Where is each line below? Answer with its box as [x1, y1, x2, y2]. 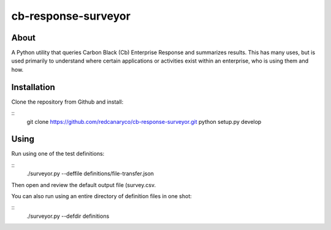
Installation [11, 82, 55, 92]
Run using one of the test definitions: [11, 150, 105, 158]
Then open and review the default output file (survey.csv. [11, 181, 156, 188]
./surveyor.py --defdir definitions [26, 212, 110, 220]
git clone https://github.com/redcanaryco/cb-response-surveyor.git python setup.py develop [26, 118, 262, 125]
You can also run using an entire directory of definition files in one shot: [11, 193, 192, 199]
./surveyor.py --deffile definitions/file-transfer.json [26, 170, 154, 177]
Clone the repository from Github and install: [11, 98, 124, 105]
